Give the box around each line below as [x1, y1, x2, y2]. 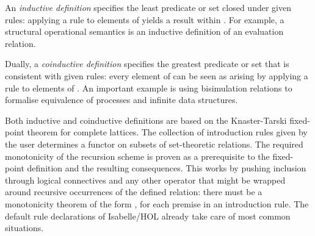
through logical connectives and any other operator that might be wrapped [5, 173, 286, 186]
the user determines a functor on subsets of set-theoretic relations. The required [5, 137, 303, 150]
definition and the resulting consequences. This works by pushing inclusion [27, 162, 306, 174]
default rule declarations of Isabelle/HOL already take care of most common [5, 209, 291, 222]
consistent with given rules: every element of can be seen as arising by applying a [5, 69, 308, 82]
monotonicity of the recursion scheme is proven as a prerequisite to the [5, 149, 270, 162]
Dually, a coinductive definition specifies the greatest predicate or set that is [5, 57, 289, 70]
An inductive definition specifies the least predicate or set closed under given [5, 1, 291, 13]
